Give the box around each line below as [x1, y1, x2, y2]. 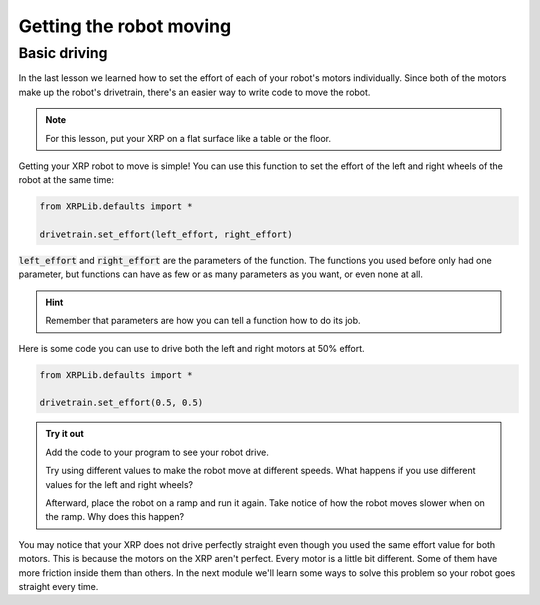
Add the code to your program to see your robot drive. [45, 446, 269, 458]
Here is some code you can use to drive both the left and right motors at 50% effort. [18, 342, 365, 354]
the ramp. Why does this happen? [45, 511, 185, 523]
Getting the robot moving [18, 15, 232, 37]
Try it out [45, 428, 84, 440]
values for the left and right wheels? [45, 478, 194, 490]
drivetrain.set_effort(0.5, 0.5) [39, 397, 204, 409]
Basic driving [18, 44, 108, 62]
